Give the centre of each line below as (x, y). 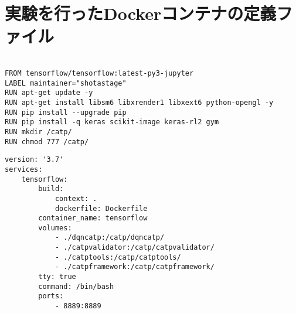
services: (24, 169)
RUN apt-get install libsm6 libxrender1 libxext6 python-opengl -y (139, 102)
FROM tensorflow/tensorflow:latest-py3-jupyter (99, 73)
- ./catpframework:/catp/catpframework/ (135, 267)
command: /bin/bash (76, 286)
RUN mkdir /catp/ (38, 132)
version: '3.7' (34, 160)
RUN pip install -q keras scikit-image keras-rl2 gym (112, 122)
